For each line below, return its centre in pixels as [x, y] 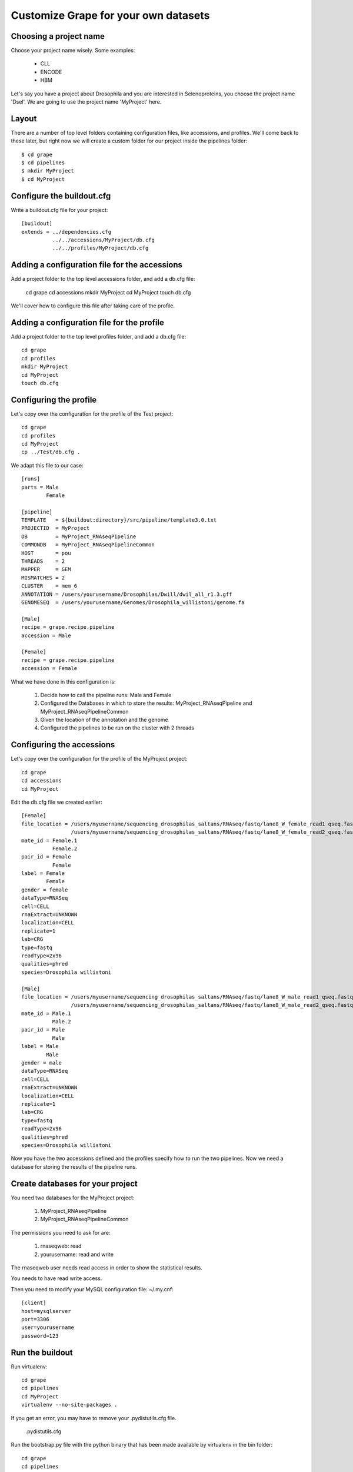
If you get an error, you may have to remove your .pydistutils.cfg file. [94, 1418]
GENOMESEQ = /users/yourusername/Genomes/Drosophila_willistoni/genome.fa [133, 603]
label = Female [43, 873]
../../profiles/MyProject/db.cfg [100, 248]
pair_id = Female [46, 857]
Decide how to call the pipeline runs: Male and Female [106, 695]
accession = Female [49, 669]
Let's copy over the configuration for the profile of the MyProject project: [99, 759]
